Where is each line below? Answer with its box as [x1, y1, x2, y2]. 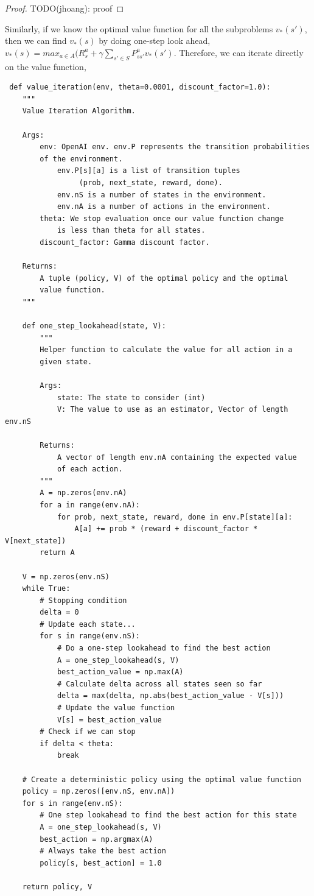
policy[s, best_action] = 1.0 [40, 858, 162, 867]
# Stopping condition [40, 596, 127, 605]
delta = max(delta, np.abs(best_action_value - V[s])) [57, 691, 284, 700]
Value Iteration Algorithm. [22, 107, 136, 116]
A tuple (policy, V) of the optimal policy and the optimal [40, 273, 288, 283]
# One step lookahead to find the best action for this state [40, 811, 297, 820]
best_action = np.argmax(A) [40, 834, 153, 844]
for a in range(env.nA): [40, 500, 140, 509]
